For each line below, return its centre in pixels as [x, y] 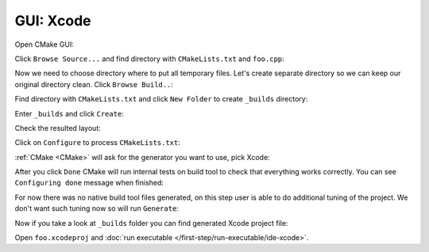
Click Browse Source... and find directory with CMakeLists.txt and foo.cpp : [150, 59]
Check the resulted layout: [58, 128]
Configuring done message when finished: [89, 183]
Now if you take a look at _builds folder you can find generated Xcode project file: [151, 223]
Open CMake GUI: [44, 44]
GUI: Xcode [53, 21]
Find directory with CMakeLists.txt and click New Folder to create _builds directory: [161, 99]
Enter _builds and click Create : [70, 113]
